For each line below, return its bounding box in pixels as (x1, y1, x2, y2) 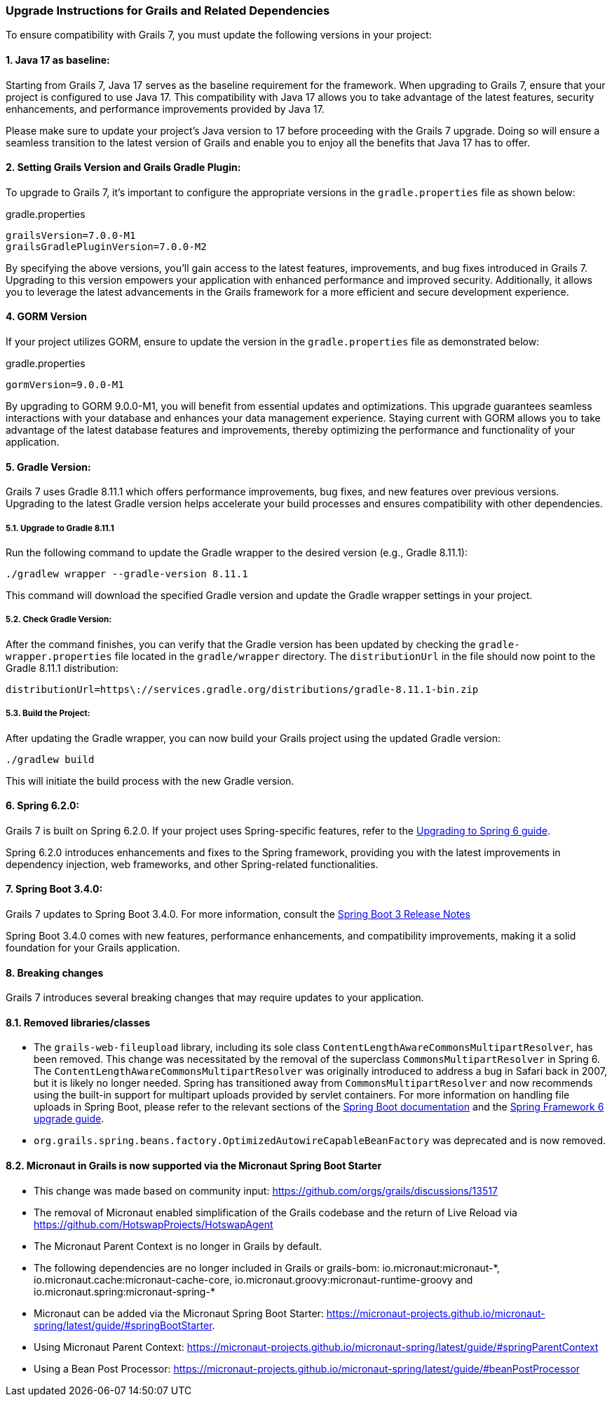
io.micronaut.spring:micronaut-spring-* (34, 1285, 215, 1298)
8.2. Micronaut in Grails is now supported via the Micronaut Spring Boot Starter (6, 1160, 382, 1172)
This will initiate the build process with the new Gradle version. (6, 774, 294, 787)
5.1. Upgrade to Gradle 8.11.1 (6, 523, 114, 533)
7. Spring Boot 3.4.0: (6, 883, 103, 895)
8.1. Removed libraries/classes (6, 1016, 151, 1029)
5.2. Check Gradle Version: (6, 614, 112, 625)
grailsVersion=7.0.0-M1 (6, 229, 136, 241)
